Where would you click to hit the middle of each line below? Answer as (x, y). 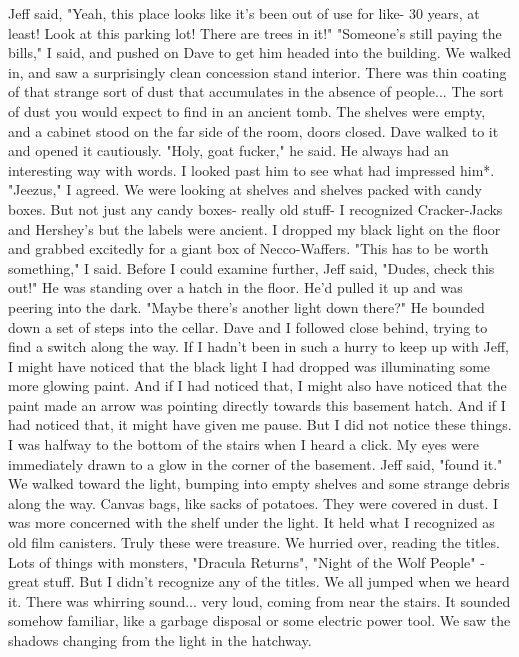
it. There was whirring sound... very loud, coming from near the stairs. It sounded (259, 600)
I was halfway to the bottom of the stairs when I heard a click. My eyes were (243, 444)
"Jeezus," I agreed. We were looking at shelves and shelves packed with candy (245, 189)
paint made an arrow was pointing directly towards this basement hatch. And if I (257, 404)
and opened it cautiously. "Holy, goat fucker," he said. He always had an (228, 150)
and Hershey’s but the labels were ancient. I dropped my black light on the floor (254, 228)
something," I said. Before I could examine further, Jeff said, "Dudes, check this (251, 267)
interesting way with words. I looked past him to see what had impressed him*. (251, 169)
